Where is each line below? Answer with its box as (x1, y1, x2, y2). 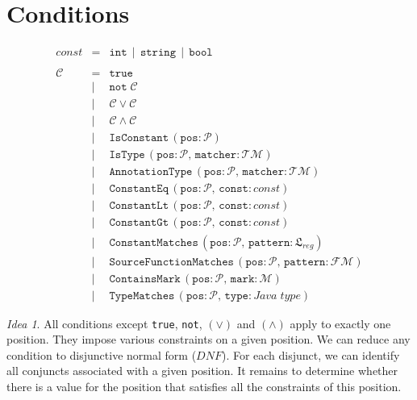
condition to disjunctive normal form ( (6, 346, 197, 363)
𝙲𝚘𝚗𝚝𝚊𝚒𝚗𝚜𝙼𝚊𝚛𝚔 (109, 273, 181, 285)
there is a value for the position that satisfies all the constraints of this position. (6, 378, 402, 395)
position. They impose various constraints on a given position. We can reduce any (6, 331, 411, 348)
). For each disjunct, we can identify (221, 346, 400, 363)
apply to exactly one (290, 315, 391, 331)
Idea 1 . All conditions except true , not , (6, 315, 202, 331)
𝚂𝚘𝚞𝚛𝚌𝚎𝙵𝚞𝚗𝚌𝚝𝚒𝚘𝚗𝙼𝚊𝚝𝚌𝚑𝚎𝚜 (109, 256, 234, 268)
